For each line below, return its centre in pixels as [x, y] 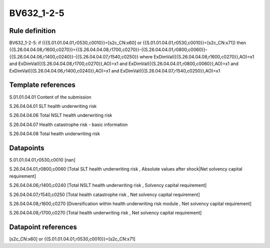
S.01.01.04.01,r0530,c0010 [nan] [42, 160]
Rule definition [32, 31]
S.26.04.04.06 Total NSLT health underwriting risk [61, 115]
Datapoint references [43, 227]
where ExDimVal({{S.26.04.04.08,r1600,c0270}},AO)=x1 [197, 56]
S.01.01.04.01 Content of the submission [50, 97]
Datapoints [27, 148]
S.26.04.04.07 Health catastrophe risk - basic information [68, 124]
